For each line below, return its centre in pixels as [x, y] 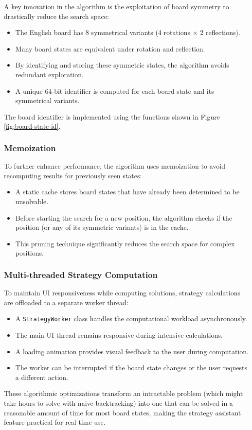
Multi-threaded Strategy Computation [81, 274]
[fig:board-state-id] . [32, 126]
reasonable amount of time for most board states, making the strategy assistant [123, 412]
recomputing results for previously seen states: [73, 175]
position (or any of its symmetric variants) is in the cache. [102, 227]
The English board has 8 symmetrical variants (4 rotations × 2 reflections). [128, 32]
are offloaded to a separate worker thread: [66, 302]
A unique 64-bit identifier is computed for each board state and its [115, 91]
